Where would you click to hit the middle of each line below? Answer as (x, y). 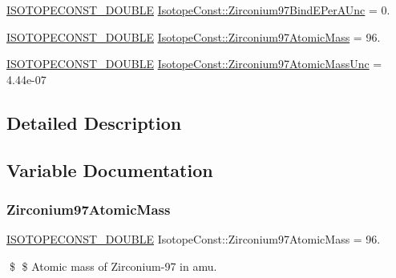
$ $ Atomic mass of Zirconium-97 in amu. (113, 266)
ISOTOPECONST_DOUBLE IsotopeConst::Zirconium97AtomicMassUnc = (194, 64)
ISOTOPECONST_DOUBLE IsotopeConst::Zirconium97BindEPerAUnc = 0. (198, 10)
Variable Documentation (110, 169)
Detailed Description (94, 122)
